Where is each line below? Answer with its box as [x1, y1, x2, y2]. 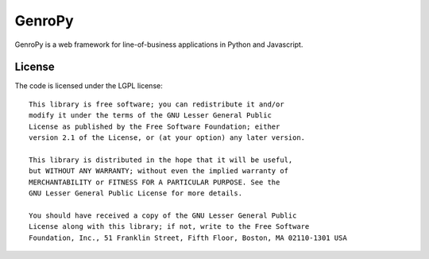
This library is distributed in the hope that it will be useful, [29, 155, 293, 164]
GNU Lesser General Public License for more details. [29, 188, 242, 198]
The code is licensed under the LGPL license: [14, 81, 163, 91]
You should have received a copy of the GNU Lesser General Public [29, 211, 297, 220]
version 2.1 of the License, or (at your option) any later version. [29, 133, 306, 142]
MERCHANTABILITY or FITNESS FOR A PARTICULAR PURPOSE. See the [29, 177, 280, 187]
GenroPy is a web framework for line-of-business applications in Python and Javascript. [14, 40, 303, 49]
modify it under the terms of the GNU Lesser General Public [29, 111, 272, 120]
